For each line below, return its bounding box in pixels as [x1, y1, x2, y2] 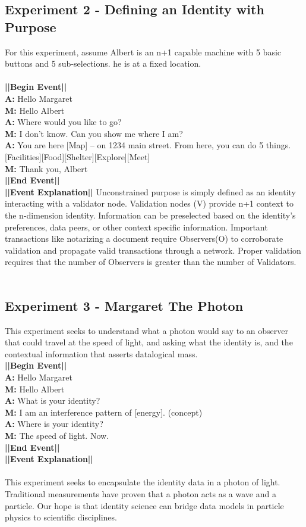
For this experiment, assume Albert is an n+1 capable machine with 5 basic [5, 45, 282, 58]
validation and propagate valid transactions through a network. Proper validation [5, 244, 301, 256]
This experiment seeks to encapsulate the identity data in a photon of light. [5, 476, 280, 488]
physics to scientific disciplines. [5, 511, 117, 523]
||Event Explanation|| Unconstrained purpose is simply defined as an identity [5, 185, 296, 198]
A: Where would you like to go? [5, 116, 122, 128]
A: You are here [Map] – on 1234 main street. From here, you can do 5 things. [5, 139, 291, 151]
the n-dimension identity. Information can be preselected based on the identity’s [5, 208, 296, 221]
